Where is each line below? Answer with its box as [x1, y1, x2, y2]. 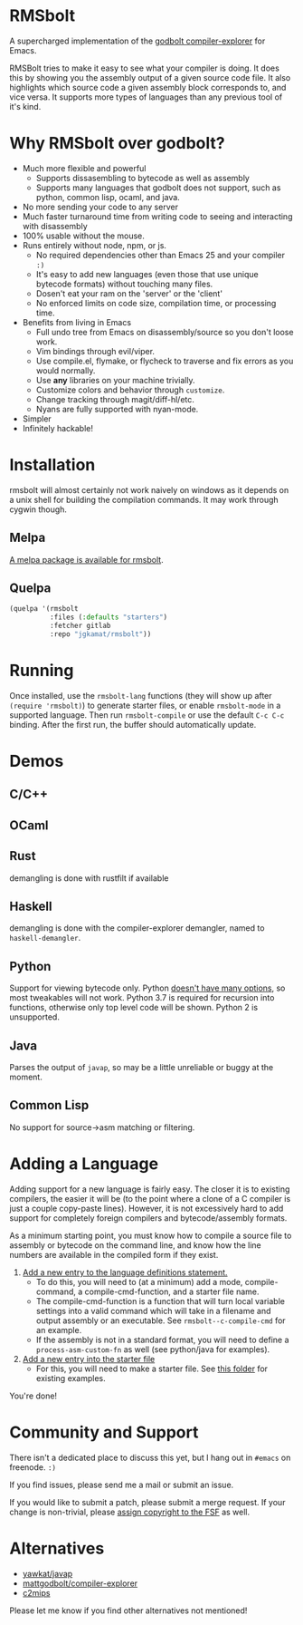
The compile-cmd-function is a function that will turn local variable [35, 1295, 285, 1306]
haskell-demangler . [9, 933, 81, 943]
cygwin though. [9, 504, 68, 515]
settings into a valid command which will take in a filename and [35, 1305, 271, 1316]
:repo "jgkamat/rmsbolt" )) [49, 630, 152, 639]
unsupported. [9, 1011, 61, 1022]
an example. [35, 1324, 82, 1335]
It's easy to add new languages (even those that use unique [35, 268, 260, 279]
